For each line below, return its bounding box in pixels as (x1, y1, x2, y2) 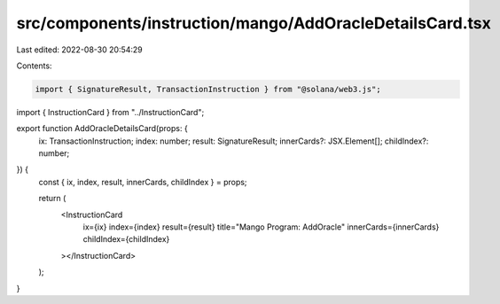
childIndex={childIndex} (82, 234, 170, 245)
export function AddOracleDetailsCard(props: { (16, 123, 188, 134)
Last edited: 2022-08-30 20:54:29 (16, 44, 144, 55)
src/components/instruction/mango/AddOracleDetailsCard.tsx (16, 13, 491, 33)
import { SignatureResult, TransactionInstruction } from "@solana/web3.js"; (35, 84, 381, 94)
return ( (38, 193, 66, 204)
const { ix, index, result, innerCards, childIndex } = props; (38, 176, 247, 187)
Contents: (16, 60, 52, 71)
